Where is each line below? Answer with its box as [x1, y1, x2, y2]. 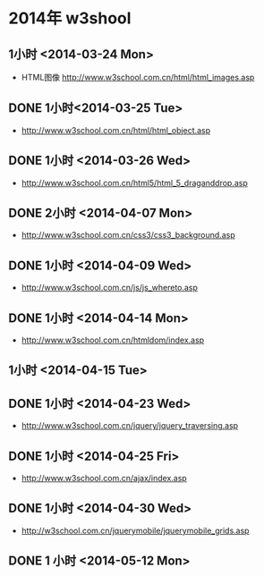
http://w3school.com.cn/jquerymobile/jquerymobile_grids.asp [21, 525, 250, 536]
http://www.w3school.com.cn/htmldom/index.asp [21, 335, 205, 345]
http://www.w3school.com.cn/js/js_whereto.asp [21, 283, 199, 293]
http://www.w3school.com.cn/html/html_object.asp [21, 124, 211, 135]
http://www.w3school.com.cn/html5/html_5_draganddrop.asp [21, 177, 248, 188]
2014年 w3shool [8, 8, 132, 29]
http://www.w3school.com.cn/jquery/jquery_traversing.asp [21, 420, 239, 431]
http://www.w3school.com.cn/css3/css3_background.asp [21, 230, 235, 241]
